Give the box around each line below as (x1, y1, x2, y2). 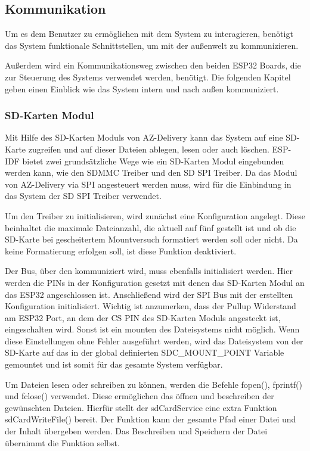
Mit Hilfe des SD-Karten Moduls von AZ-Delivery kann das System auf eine (5, 131, 283, 144)
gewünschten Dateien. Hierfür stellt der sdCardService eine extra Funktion (5, 401, 277, 413)
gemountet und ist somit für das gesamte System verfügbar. (5, 358, 223, 371)
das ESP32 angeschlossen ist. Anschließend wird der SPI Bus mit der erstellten (5, 288, 293, 300)
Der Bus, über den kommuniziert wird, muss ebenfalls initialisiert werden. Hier (5, 265, 293, 277)
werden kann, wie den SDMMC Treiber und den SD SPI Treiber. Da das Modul (5, 166, 297, 179)
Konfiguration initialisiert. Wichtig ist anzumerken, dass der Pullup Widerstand (5, 300, 296, 312)
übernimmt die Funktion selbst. (5, 436, 120, 449)
